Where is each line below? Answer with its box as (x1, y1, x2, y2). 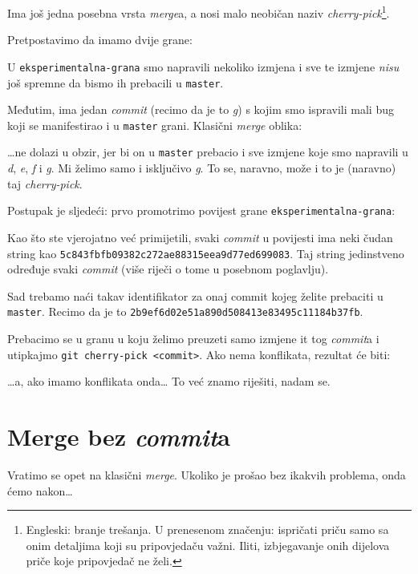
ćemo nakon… (7, 482, 73, 499)
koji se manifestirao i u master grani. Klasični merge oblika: (7, 116, 302, 133)
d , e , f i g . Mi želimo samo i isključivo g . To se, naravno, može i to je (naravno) (7, 160, 396, 176)
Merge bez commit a (7, 420, 230, 454)
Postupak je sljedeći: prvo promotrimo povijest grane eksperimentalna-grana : (7, 202, 396, 219)
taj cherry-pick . (7, 175, 83, 192)
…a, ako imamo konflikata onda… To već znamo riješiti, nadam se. (7, 373, 331, 390)
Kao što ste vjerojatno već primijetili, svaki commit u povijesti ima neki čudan (7, 228, 393, 245)
